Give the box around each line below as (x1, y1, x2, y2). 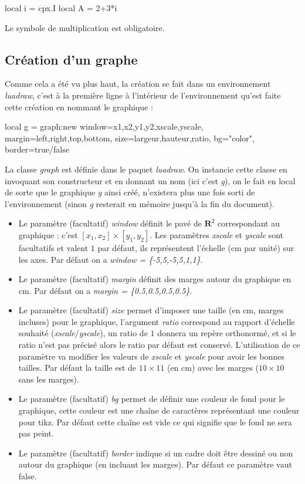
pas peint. (18, 427, 54, 439)
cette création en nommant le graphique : (5, 100, 153, 113)
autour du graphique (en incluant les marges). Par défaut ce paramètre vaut (18, 458, 292, 471)
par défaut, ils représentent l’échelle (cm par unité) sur (97, 241, 294, 253)
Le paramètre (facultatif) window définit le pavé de (18, 217, 202, 229)
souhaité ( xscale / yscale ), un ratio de (18, 327, 148, 339)
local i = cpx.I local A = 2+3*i (5, 2, 117, 13)
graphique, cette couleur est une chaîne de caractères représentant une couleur (18, 404, 300, 417)
